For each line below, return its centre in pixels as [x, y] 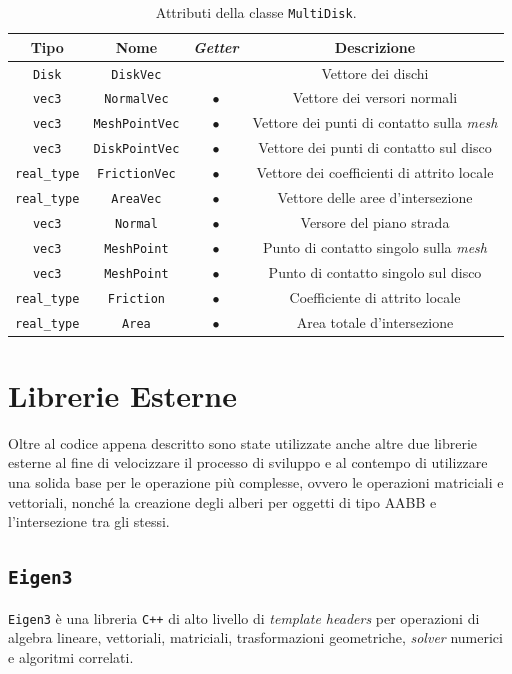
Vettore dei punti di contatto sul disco [375, 147]
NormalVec [136, 99]
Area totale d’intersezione [375, 321]
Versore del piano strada [375, 221]
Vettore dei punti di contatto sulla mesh [375, 122]
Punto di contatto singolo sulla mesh [374, 246]
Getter [216, 46]
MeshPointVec [136, 124]
